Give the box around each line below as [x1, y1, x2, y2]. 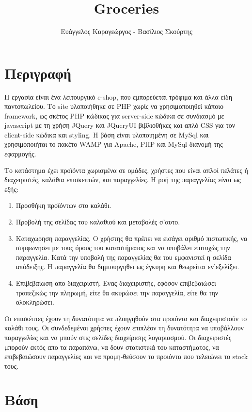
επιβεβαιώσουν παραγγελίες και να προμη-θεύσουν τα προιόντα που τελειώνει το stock [4, 351, 248, 361]
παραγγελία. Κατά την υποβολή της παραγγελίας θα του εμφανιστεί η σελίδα [16, 252, 231, 262]
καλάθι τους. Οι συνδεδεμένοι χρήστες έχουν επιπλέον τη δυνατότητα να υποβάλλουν [4, 323, 244, 333]
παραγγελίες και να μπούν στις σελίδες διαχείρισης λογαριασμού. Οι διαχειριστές [4, 332, 232, 342]
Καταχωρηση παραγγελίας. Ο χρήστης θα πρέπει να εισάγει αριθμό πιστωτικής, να [16, 233, 248, 243]
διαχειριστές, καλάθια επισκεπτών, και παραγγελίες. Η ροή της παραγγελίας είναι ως [4, 174, 241, 185]
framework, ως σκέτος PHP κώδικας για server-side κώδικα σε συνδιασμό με [4, 110, 224, 120]
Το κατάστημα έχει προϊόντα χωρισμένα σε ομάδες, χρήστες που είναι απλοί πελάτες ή [4, 165, 248, 175]
